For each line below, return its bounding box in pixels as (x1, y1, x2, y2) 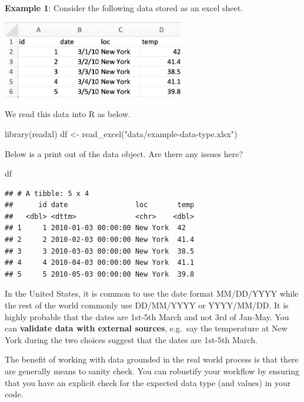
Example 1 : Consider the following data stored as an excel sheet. (5, 2, 243, 14)
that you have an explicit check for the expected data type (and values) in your (5, 376, 291, 388)
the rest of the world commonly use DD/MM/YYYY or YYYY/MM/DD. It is (5, 299, 289, 311)
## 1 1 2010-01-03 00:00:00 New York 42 (5, 224, 186, 232)
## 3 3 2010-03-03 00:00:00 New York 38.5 (5, 247, 195, 255)
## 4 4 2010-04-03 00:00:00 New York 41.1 (5, 258, 195, 267)
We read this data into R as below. (5, 108, 131, 120)
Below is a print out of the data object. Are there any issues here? (5, 147, 243, 160)
